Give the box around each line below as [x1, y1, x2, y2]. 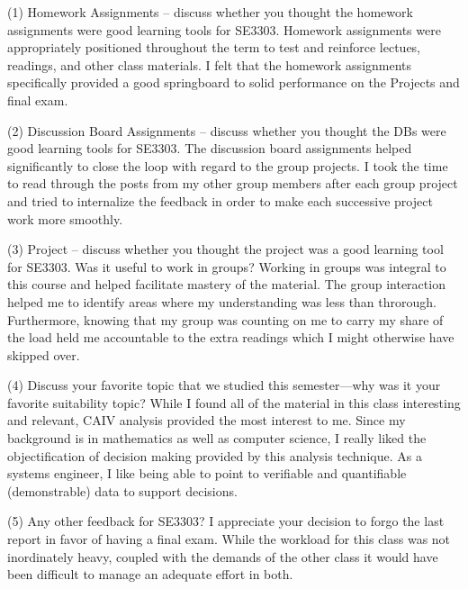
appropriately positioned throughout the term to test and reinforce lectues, [7, 38, 421, 57]
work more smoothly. [7, 209, 123, 228]
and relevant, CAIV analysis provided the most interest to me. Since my [7, 411, 406, 430]
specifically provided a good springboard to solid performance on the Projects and [7, 73, 460, 92]
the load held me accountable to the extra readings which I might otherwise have [7, 328, 454, 347]
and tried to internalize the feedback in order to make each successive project [7, 191, 433, 210]
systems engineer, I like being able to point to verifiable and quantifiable [7, 464, 407, 483]
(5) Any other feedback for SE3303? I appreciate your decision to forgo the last [7, 512, 445, 530]
